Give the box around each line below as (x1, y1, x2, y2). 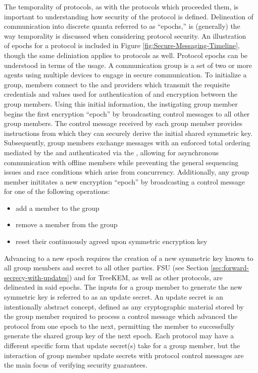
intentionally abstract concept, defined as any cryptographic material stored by (4, 301, 244, 311)
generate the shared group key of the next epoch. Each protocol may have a (4, 330, 234, 341)
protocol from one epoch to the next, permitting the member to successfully (4, 320, 235, 331)
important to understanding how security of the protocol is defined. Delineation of (4, 11, 254, 21)
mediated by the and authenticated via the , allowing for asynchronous (4, 147, 219, 157)
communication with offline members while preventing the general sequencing (4, 157, 239, 167)
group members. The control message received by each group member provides (4, 118, 243, 128)
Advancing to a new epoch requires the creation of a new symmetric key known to (4, 252, 254, 263)
